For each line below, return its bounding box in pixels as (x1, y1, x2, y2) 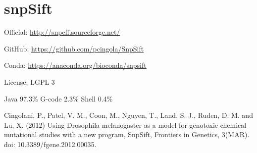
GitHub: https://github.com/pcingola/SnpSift (4, 43, 144, 53)
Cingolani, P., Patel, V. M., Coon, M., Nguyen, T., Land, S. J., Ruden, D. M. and (4, 110, 253, 120)
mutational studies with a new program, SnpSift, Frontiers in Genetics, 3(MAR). (4, 129, 250, 140)
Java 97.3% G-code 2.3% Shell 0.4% (4, 93, 113, 103)
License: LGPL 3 (4, 76, 55, 87)
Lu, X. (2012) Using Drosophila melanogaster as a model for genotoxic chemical (4, 119, 247, 130)
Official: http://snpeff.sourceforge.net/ (4, 27, 120, 37)
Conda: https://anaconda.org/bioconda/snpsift (4, 60, 147, 70)
